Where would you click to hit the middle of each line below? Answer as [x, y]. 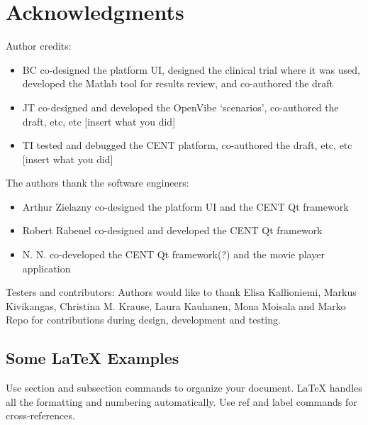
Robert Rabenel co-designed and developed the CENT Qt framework [172, 230]
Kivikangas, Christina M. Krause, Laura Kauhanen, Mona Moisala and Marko [176, 305]
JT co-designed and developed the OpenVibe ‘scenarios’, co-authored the [180, 107]
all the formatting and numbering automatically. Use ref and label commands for [182, 401]
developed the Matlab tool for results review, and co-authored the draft [178, 83]
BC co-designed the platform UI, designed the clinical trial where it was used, [191, 69]
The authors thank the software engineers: [97, 183]
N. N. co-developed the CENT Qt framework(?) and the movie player [173, 254]
